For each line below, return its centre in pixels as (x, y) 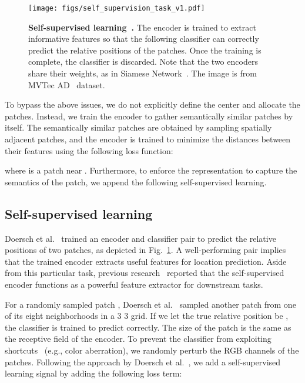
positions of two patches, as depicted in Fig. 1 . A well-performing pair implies (145, 250)
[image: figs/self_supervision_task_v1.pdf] (117, 8)
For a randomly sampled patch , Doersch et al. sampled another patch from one (150, 304)
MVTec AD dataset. (67, 84)
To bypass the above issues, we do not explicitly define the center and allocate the (152, 104)
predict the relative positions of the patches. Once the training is (145, 50)
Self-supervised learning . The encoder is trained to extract (142, 27)
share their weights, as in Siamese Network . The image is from (143, 73)
